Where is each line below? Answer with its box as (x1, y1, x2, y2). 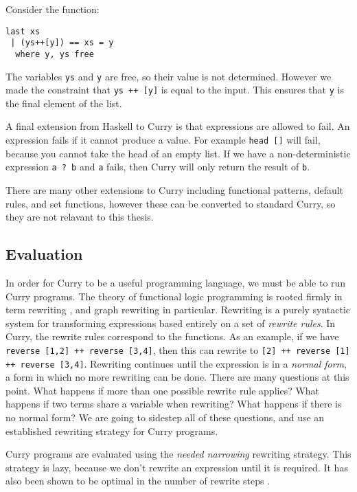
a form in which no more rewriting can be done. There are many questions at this (5, 370, 349, 384)
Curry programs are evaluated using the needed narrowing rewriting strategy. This (5, 447, 352, 461)
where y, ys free (15, 49, 94, 59)
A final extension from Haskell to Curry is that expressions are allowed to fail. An (5, 119, 350, 133)
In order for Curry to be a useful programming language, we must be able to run (5, 275, 346, 289)
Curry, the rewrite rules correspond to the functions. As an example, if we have (5, 329, 339, 344)
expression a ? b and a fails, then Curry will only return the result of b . (5, 159, 310, 174)
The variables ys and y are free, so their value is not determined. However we (5, 69, 332, 83)
